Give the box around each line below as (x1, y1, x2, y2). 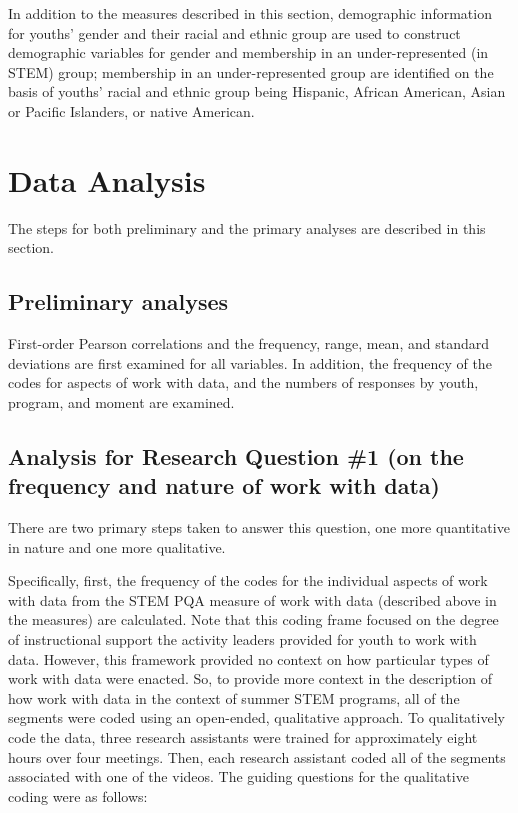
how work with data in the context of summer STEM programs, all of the (8, 687, 460, 708)
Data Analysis (8, 159, 206, 200)
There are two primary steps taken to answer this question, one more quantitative (8, 517, 510, 538)
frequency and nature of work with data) (8, 470, 440, 501)
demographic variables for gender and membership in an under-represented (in (8, 42, 489, 63)
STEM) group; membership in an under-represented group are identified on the (8, 61, 494, 82)
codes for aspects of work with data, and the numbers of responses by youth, (8, 372, 479, 393)
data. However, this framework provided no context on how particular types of (8, 648, 489, 669)
